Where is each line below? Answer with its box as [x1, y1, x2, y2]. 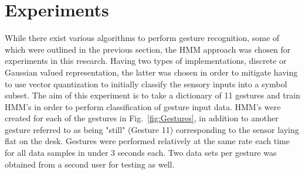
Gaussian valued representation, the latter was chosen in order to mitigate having [5, 66, 298, 78]
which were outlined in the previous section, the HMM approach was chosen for [5, 43, 291, 55]
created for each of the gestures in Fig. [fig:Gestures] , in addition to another [5, 112, 279, 124]
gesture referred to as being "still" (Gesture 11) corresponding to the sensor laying [5, 123, 299, 135]
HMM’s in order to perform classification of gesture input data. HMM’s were [5, 100, 281, 112]
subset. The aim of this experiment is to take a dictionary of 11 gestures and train [5, 89, 300, 101]
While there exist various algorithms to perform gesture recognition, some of [5, 32, 280, 44]
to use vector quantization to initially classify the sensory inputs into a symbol [5, 77, 287, 90]
